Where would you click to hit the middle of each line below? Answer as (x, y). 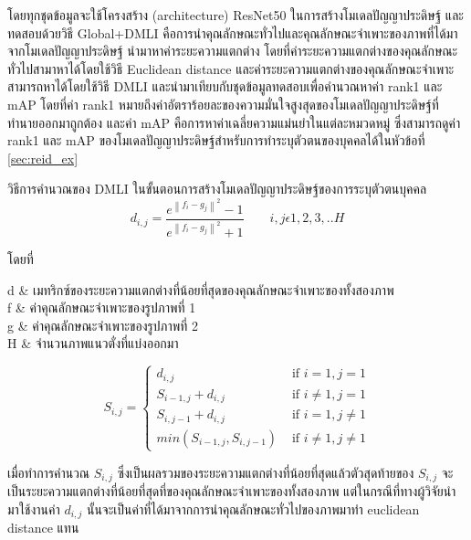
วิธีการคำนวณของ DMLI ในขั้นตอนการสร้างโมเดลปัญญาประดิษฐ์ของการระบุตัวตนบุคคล (217, 189)
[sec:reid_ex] (43, 158)
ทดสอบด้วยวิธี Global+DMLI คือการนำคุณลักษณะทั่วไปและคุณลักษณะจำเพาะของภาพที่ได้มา (233, 32)
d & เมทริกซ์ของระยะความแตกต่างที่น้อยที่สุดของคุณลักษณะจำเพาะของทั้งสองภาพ (201, 289)
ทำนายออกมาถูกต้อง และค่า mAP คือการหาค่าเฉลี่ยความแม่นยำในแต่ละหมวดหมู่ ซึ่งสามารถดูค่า (234, 122)
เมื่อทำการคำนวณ (49, 472)
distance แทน (43, 528)
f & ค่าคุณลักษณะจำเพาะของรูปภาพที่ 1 (102, 307)
